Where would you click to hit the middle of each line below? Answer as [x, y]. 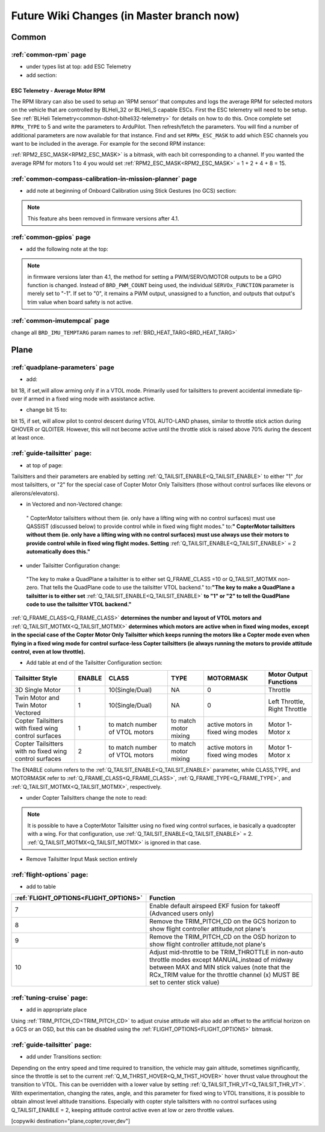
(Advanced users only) [182, 913]
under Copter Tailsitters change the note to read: [87, 798]
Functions [283, 682]
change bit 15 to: [47, 410]
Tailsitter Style [36, 678]
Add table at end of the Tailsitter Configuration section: [94, 663]
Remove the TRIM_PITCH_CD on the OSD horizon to [223, 937]
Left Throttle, [286, 701]
